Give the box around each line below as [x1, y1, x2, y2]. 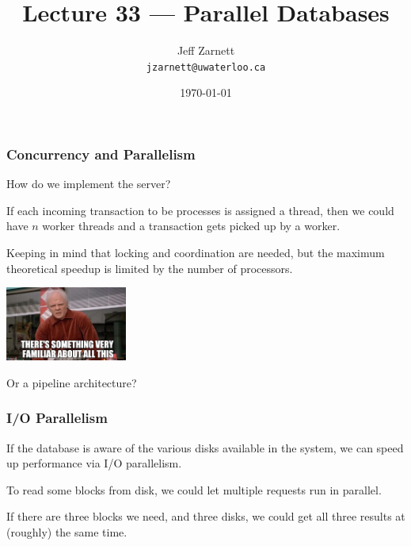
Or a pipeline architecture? [6, 374, 137, 390]
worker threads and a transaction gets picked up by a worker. [42, 217, 341, 234]
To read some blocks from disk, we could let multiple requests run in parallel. [6, 481, 382, 498]
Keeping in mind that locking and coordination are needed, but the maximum [6, 244, 385, 261]
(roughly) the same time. [6, 524, 127, 540]
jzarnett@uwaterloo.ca [146, 61, 266, 73]
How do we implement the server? [6, 175, 171, 192]
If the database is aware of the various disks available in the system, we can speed [6, 439, 404, 456]
